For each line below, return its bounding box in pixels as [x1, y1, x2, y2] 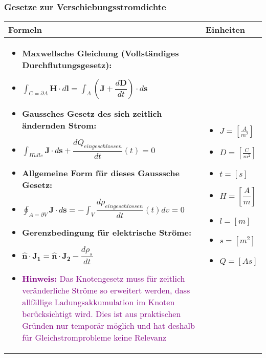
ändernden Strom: [22, 119, 97, 132]
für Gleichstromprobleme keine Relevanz [22, 331, 167, 344]
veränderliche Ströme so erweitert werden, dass [22, 284, 190, 297]
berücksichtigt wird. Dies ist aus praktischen [22, 308, 181, 320]
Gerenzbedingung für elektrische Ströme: [22, 226, 192, 238]
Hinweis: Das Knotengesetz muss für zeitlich [22, 272, 185, 285]
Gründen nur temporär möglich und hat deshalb [22, 320, 195, 332]
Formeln [8, 24, 42, 36]
